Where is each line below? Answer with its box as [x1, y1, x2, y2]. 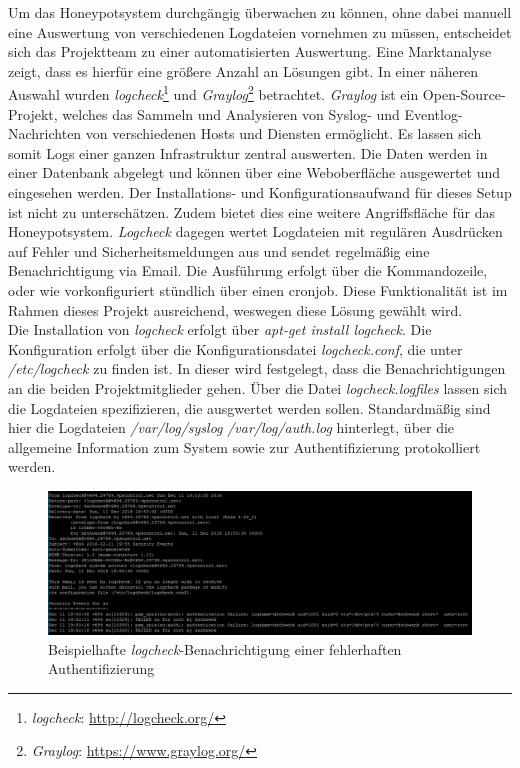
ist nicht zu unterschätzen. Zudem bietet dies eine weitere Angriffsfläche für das [8, 201, 495, 222]
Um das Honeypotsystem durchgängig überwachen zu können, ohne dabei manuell [8, 2, 512, 22]
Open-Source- [422, 84, 506, 105]
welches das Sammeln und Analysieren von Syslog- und [62, 103, 400, 124]
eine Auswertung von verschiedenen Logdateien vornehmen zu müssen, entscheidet [8, 21, 512, 42]
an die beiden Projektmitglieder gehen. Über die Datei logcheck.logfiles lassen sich [8, 377, 508, 398]
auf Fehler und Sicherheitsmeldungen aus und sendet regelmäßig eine [8, 240, 430, 261]
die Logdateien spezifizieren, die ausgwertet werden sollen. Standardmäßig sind [8, 397, 491, 418]
